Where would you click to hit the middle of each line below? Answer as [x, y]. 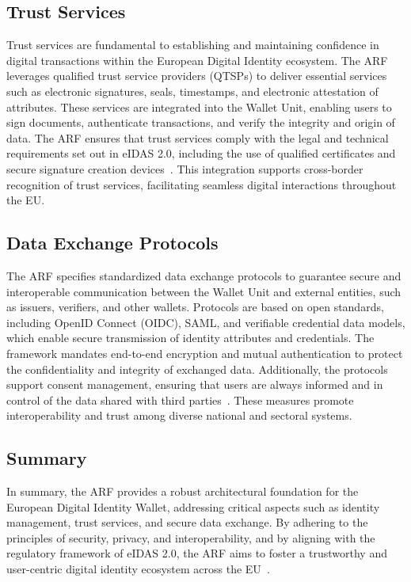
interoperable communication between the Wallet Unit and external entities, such [204, 291]
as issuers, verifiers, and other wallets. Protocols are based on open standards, [195, 307]
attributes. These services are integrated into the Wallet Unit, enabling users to [199, 107]
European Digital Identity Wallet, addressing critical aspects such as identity [193, 506]
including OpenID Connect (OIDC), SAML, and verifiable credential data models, [206, 322]
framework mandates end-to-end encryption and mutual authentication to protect [205, 353]
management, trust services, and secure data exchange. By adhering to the [187, 522]
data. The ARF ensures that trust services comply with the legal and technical [198, 137]
